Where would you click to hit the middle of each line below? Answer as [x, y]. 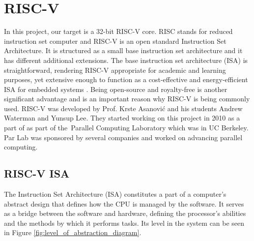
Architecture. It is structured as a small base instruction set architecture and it [123, 50]
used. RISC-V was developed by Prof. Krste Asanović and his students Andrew [123, 108]
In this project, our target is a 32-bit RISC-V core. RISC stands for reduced [118, 31]
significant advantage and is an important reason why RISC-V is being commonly [127, 99]
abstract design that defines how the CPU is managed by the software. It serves [124, 203]
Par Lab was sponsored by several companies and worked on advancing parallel [123, 137]
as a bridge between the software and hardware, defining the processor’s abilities [125, 213]
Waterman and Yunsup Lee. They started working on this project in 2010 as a [122, 118]
